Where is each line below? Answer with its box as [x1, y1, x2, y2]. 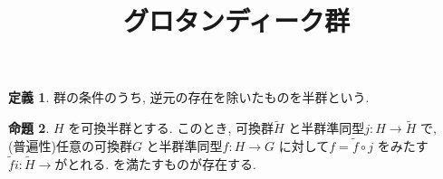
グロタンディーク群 [122, 2, 351, 39]
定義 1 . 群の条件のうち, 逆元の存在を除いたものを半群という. [8, 88, 370, 107]
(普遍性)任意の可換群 [8, 137, 132, 155]
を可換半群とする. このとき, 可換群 [68, 118, 274, 137]
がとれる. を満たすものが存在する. [54, 154, 256, 173]
